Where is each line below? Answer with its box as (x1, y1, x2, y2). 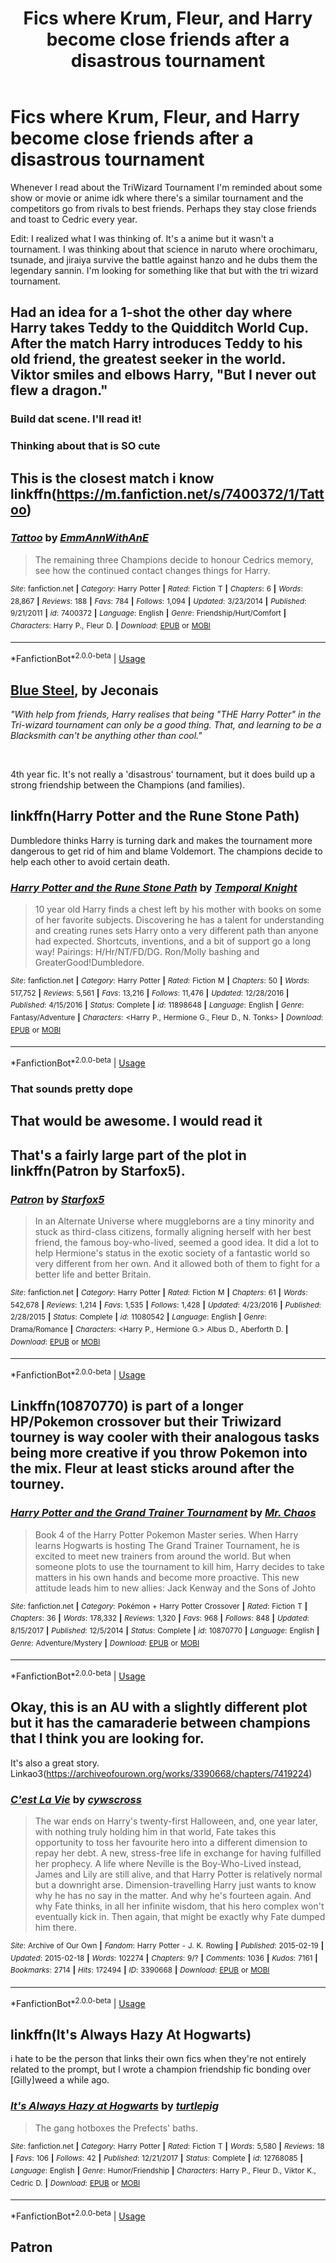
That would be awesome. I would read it (10, 1113, 263, 1130)
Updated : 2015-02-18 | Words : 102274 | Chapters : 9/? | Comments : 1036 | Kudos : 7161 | (10, 1953, 318, 1963)
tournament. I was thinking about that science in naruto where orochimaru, (10, 243, 318, 255)
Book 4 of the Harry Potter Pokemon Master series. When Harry (34, 1528, 299, 1541)
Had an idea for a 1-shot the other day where (10, 304, 293, 321)
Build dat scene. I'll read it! (10, 412, 142, 426)
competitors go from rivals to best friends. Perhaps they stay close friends (10, 202, 317, 214)
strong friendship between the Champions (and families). (10, 778, 246, 791)
